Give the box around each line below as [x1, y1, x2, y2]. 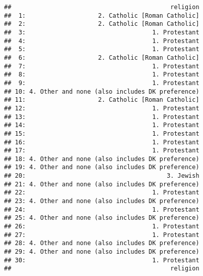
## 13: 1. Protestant [4, 113, 199, 121]
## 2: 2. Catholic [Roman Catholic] [4, 20, 199, 28]
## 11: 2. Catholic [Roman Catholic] [4, 96, 199, 104]
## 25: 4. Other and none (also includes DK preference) [4, 214, 199, 222]
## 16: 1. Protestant [4, 138, 199, 146]
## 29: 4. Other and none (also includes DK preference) [4, 248, 199, 256]
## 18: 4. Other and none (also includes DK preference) [4, 155, 199, 163]
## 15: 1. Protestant [4, 130, 199, 137]
